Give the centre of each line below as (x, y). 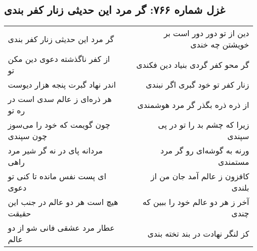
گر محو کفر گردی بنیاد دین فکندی (193, 64)
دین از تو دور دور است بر (206, 33)
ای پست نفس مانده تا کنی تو (57, 176)
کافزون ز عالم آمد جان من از (200, 176)
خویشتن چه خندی (220, 45)
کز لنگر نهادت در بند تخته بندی (198, 233)
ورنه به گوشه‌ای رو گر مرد (205, 151)
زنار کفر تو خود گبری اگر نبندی (197, 85)
